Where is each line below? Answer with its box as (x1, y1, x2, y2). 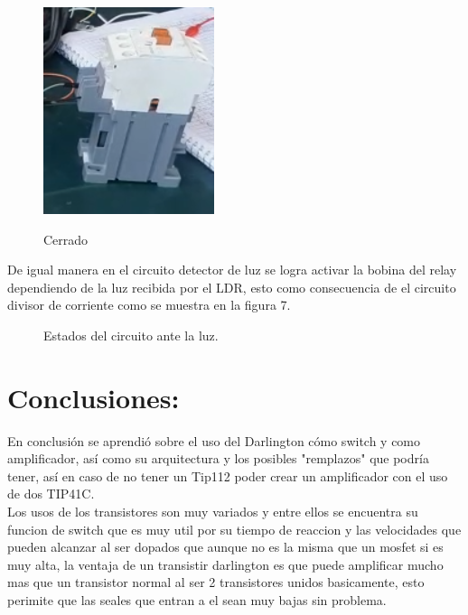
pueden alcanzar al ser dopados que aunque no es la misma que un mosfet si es (7, 537, 444, 556)
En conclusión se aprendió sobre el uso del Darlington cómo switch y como (7, 431, 421, 450)
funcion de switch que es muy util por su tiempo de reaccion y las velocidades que (7, 519, 462, 538)
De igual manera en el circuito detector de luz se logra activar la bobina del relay (7, 260, 457, 279)
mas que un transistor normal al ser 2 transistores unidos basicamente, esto (7, 573, 425, 592)
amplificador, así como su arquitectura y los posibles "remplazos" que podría (7, 449, 429, 468)
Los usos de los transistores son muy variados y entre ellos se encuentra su (7, 502, 418, 521)
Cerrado (43, 229, 89, 248)
